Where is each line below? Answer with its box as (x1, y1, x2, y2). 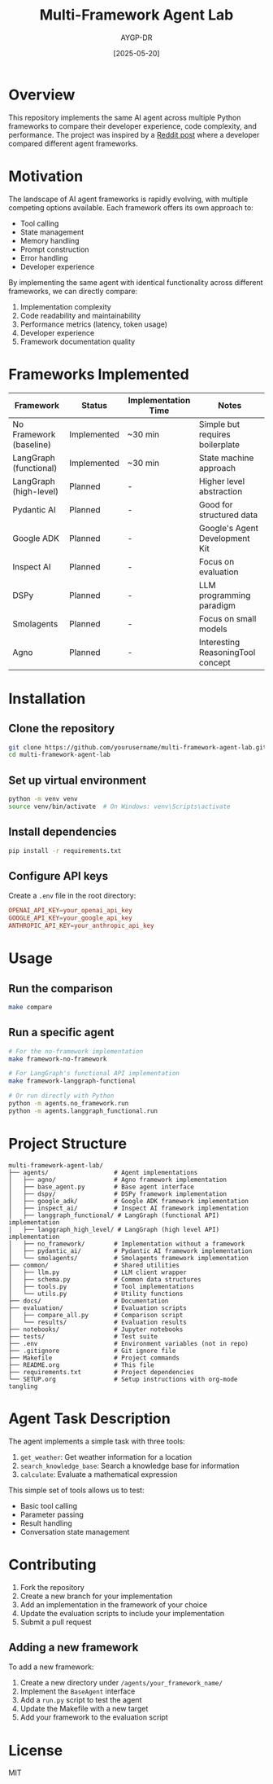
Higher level (198, 475, 245, 486)
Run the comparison (8, 982, 114, 995)
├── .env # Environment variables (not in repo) (8, 1339, 249, 1347)
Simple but (198, 418, 240, 429)
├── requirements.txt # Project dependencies (8, 1368, 195, 1376)
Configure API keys (8, 869, 108, 883)
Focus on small (198, 613, 257, 624)
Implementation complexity (19, 301, 111, 311)
